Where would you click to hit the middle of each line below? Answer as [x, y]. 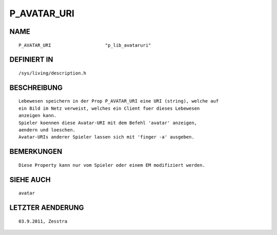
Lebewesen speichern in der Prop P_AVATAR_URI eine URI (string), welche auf [119, 101]
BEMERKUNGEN [36, 152]
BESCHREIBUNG [36, 87]
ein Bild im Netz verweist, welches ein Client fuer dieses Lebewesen [109, 108]
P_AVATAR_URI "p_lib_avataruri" [85, 45]
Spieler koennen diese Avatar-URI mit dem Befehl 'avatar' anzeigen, [108, 123]
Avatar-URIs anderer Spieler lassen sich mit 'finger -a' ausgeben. [106, 137]
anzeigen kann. [38, 116]
